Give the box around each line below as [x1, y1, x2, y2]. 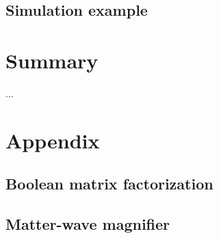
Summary [5, 46, 99, 74]
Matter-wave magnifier [5, 213, 170, 235]
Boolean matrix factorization [5, 173, 214, 194]
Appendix [5, 126, 100, 154]
